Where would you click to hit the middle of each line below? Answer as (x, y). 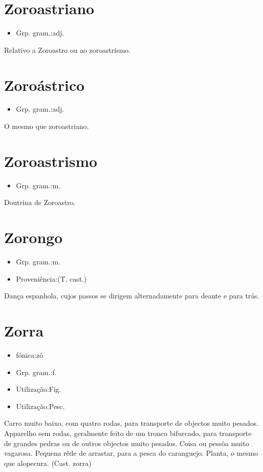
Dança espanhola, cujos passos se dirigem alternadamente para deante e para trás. (132, 296)
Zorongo (33, 237)
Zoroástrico (44, 85)
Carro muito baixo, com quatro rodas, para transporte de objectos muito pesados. (131, 423)
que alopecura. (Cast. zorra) (48, 463)
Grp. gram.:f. (36, 372)
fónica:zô (30, 355)
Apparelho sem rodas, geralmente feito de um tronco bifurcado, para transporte (128, 433)
